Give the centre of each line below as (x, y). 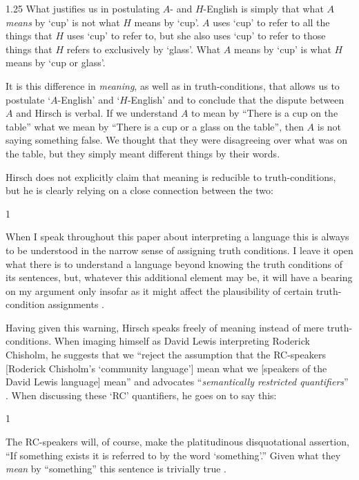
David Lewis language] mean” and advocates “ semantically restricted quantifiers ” (177, 382)
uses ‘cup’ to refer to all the (271, 22)
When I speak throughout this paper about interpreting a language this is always (177, 237)
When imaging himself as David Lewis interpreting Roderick (182, 341)
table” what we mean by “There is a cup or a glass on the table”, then (155, 126)
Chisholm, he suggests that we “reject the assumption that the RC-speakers (166, 355)
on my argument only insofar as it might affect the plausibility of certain (159, 290)
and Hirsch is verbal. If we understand (97, 113)
